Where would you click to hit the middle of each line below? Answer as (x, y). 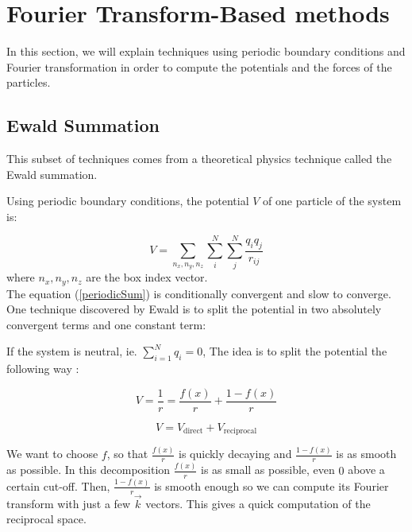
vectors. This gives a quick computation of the (258, 503)
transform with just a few (69, 503)
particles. (29, 82)
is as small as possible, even (268, 470)
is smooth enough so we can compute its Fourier (271, 485)
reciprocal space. (46, 519)
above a (366, 470)
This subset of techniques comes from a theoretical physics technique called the (199, 159)
